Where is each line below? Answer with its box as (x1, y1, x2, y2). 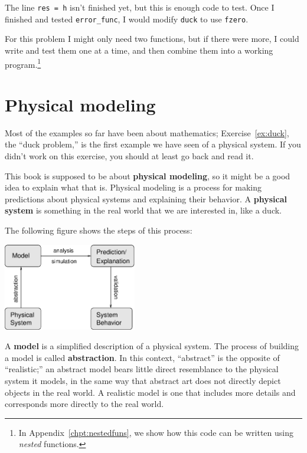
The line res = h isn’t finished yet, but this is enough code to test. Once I (5, 1, 275, 13)
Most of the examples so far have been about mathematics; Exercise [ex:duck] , (5, 126, 289, 139)
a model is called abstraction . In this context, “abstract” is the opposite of (5, 351, 280, 363)
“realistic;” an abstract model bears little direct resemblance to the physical (5, 363, 279, 375)
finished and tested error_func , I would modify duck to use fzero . (5, 12, 249, 25)
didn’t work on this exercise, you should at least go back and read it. (5, 150, 254, 162)
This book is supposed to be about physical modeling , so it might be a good (5, 169, 290, 182)
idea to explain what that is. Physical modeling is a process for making (5, 181, 262, 193)
